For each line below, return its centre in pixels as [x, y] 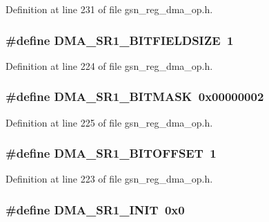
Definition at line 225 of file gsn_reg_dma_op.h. [109, 122]
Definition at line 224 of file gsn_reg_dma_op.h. [109, 65]
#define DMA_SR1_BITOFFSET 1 [111, 153]
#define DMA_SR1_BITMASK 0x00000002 [135, 96]
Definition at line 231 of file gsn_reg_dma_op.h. [109, 9]
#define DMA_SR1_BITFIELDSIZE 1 [120, 40]
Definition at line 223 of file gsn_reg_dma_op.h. [109, 179]
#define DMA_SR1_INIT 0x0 [95, 209]
